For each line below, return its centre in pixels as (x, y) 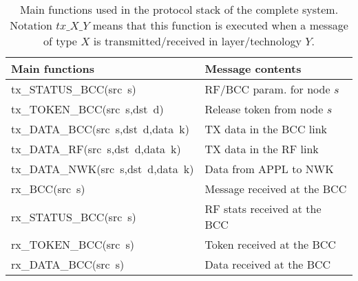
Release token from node (264, 109)
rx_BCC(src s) (48, 189)
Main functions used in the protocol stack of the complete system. (179, 9)
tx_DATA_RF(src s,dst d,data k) (96, 149)
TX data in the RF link (262, 149)
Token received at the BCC (270, 244)
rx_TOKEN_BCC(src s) (73, 244)
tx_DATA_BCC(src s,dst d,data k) (100, 129)
